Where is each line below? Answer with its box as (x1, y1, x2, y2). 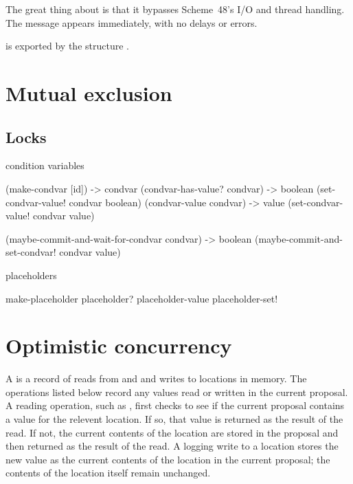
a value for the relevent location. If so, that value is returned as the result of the (5, 412, 343, 426)
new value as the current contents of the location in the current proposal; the (5, 452, 330, 466)
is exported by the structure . (5, 38, 129, 53)
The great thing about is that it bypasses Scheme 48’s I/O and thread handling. (5, 2, 345, 16)
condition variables (5, 158, 84, 173)
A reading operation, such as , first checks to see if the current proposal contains (5, 398, 345, 412)
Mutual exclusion (5, 78, 172, 107)
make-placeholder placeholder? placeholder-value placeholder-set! (5, 291, 278, 305)
